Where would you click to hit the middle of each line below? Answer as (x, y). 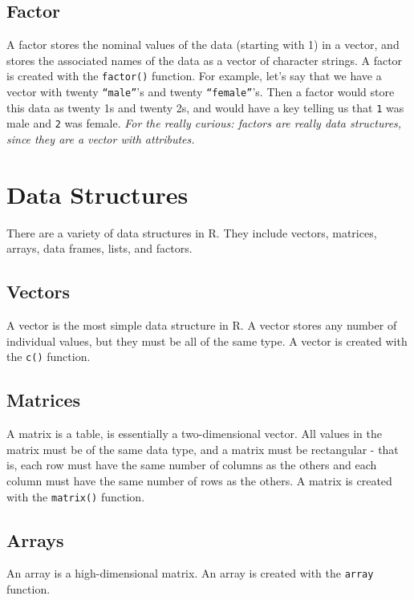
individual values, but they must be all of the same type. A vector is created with (207, 341)
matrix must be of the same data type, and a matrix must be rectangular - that (203, 449)
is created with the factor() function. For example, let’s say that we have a (194, 76)
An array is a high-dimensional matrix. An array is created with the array (190, 573)
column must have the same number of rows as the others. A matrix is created (199, 480)
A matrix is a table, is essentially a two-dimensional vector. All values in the (194, 434)
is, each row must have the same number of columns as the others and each (192, 465)
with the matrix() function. (76, 496)
